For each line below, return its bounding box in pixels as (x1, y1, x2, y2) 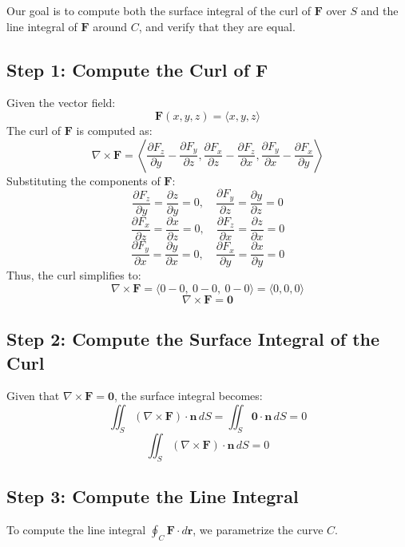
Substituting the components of (6, 172, 161, 188)
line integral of (6, 18, 77, 34)
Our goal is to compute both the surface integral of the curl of (6, 2, 312, 18)
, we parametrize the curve (193, 521, 324, 537)
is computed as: (76, 121, 153, 138)
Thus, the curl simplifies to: (6, 267, 141, 283)
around (93, 18, 128, 34)
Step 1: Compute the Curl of (6, 57, 250, 81)
